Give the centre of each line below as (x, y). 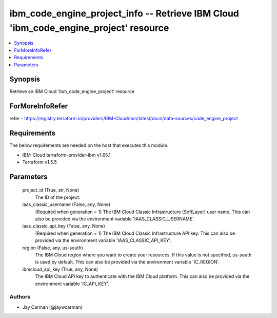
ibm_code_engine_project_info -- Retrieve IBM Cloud (124, 13)
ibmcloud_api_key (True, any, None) (60, 269)
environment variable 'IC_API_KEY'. (72, 284)
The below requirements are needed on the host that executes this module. (89, 145)
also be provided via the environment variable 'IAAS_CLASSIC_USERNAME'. (115, 219)
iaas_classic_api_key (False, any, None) (64, 226)
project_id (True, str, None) (51, 190)
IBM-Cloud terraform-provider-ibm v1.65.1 (66, 155)
